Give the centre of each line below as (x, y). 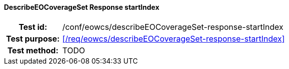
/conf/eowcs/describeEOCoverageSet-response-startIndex (173, 27)
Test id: (33, 27)
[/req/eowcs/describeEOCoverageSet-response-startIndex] (173, 38)
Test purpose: (33, 38)
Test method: (33, 50)
